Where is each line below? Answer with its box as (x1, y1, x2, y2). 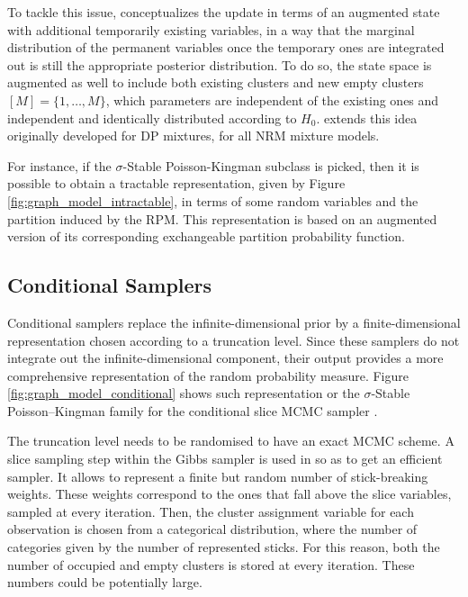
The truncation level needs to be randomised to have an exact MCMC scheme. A (7, 431, 454, 450)
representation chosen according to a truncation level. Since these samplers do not (7, 330, 460, 349)
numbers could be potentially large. (7, 573, 202, 592)
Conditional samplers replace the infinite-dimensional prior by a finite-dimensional (7, 312, 461, 331)
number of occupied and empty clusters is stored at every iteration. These (7, 555, 415, 574)
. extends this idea (316, 108, 418, 127)
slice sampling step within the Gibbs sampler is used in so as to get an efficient (7, 449, 443, 468)
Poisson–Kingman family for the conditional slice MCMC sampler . (7, 401, 378, 420)
